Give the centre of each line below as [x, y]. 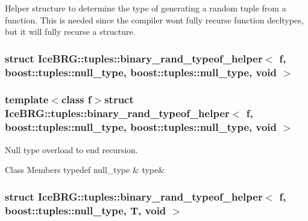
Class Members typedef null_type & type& [85, 170]
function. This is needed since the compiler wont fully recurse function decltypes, [154, 20]
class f [76, 99]
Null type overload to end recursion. [71, 149]
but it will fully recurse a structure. [70, 32]
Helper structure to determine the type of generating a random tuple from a [146, 8]
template [27, 99]
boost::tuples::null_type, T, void [86, 210]
